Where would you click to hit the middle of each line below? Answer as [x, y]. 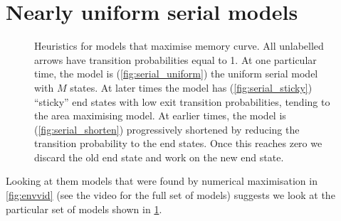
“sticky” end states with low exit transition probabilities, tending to [182, 101]
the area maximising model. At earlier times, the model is [160, 115]
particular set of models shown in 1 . [84, 209]
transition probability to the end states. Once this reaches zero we [178, 143]
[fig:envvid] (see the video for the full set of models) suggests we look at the [170, 195]
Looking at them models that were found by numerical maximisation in [162, 181]
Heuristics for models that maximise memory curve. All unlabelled [179, 46]
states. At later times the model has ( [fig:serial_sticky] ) [191, 87]
